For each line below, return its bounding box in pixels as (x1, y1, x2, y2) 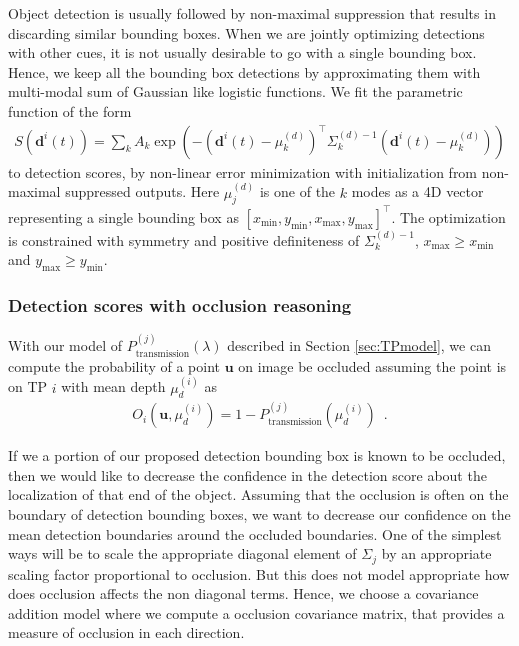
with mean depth (61, 376, 166, 397)
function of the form (8, 100, 132, 121)
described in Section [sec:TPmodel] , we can (227, 335, 491, 356)
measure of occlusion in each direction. (8, 622, 245, 643)
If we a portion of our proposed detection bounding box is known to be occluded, (8, 445, 506, 466)
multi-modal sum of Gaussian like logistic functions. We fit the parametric (8, 81, 463, 102)
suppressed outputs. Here (65, 181, 220, 202)
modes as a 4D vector (351, 181, 484, 202)
